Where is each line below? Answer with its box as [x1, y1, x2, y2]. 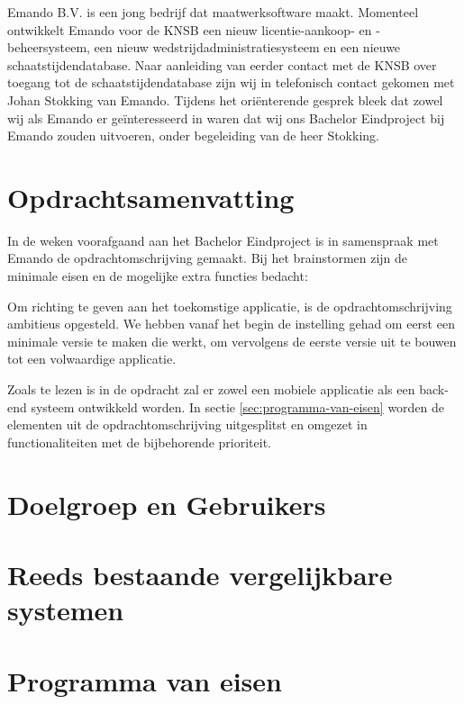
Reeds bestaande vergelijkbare [7, 555, 393, 592]
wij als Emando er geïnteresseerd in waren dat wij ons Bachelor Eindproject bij [7, 108, 445, 127]
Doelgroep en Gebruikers [7, 485, 326, 522]
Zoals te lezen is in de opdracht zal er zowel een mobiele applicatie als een [7, 380, 415, 399]
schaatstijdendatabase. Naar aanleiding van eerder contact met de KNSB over [7, 55, 437, 74]
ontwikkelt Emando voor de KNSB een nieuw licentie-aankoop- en [7, 20, 372, 39]
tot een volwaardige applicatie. [7, 349, 177, 368]
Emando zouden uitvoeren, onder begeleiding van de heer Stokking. [7, 126, 379, 145]
